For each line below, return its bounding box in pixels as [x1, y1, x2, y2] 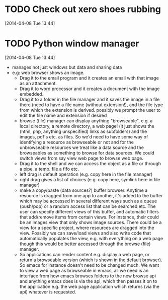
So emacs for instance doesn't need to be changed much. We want [19, 262, 159, 268]
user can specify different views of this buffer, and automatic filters [19, 208, 159, 214]
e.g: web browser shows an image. [12, 69, 85, 76]
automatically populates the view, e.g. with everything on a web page [19, 235, 163, 241]
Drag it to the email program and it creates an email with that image [19, 74, 159, 81]
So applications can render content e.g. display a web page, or [19, 251, 150, 257]
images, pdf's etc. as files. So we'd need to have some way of [19, 133, 148, 139]
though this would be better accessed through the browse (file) [19, 241, 151, 247]
